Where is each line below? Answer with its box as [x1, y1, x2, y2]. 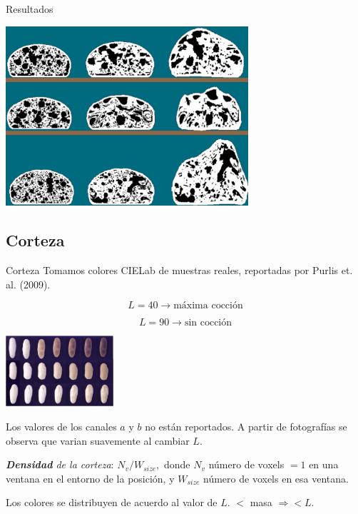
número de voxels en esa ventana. [203, 470, 349, 485]
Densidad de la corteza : [6, 457, 114, 472]
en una [309, 457, 339, 472]
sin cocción [184, 318, 232, 328]
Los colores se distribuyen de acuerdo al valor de [6, 495, 218, 510]
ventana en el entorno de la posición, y [6, 470, 175, 485]
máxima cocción [173, 301, 243, 311]
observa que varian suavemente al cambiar [6, 433, 190, 448]
